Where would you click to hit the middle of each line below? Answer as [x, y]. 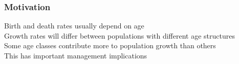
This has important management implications [76, 55]
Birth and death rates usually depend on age [74, 26]
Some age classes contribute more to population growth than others [110, 45]
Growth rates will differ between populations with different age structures [119, 35]
